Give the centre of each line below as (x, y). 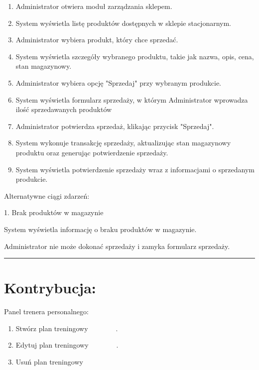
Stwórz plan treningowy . (67, 328)
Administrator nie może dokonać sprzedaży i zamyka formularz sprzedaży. (117, 246)
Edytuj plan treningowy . (67, 345)
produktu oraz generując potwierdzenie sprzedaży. (92, 152)
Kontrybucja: (50, 288)
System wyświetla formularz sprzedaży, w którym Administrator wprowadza (132, 99)
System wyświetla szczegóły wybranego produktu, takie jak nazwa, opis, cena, (135, 56)
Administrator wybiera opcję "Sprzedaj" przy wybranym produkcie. (119, 82)
